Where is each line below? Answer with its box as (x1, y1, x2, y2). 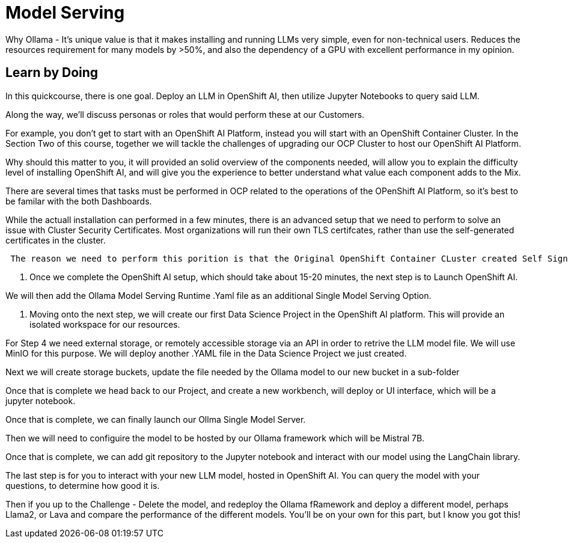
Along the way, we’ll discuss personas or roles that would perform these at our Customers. (5, 109, 365, 120)
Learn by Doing (5, 65, 99, 81)
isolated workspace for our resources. (29, 319, 180, 330)
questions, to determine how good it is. (5, 480, 160, 491)
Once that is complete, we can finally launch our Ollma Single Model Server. (5, 414, 306, 425)
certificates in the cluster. (5, 235, 106, 245)
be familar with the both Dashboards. (5, 195, 152, 206)
